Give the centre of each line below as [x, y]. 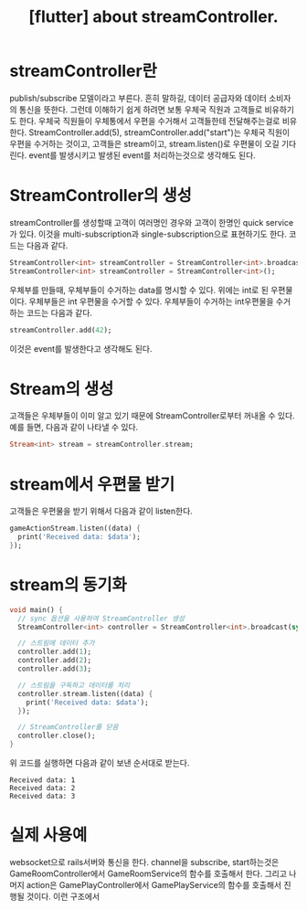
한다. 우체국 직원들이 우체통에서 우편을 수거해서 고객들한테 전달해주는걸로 [149, 121]
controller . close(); [57, 736]
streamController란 [83, 71]
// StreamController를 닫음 [68, 727]
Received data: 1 [42, 780]
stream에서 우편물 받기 [92, 484]
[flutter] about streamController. [153, 17]
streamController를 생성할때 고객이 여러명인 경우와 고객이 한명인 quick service [152, 222]
